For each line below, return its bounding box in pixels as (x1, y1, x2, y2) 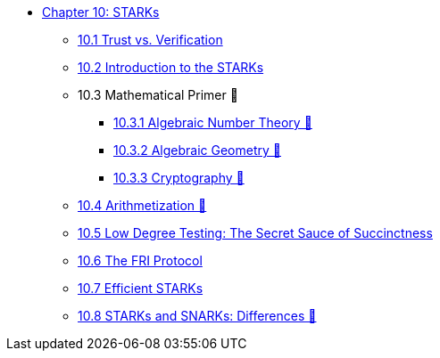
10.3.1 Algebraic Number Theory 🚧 (113, 115, 312, 130)
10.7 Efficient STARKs (78, 281, 203, 296)
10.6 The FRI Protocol (78, 253, 203, 268)
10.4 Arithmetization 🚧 (78, 198, 207, 213)
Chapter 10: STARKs (42, 4, 160, 20)
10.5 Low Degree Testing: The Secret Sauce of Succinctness (78, 225, 433, 240)
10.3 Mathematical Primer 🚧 (78, 87, 238, 102)
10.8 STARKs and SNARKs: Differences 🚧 (78, 308, 317, 323)
